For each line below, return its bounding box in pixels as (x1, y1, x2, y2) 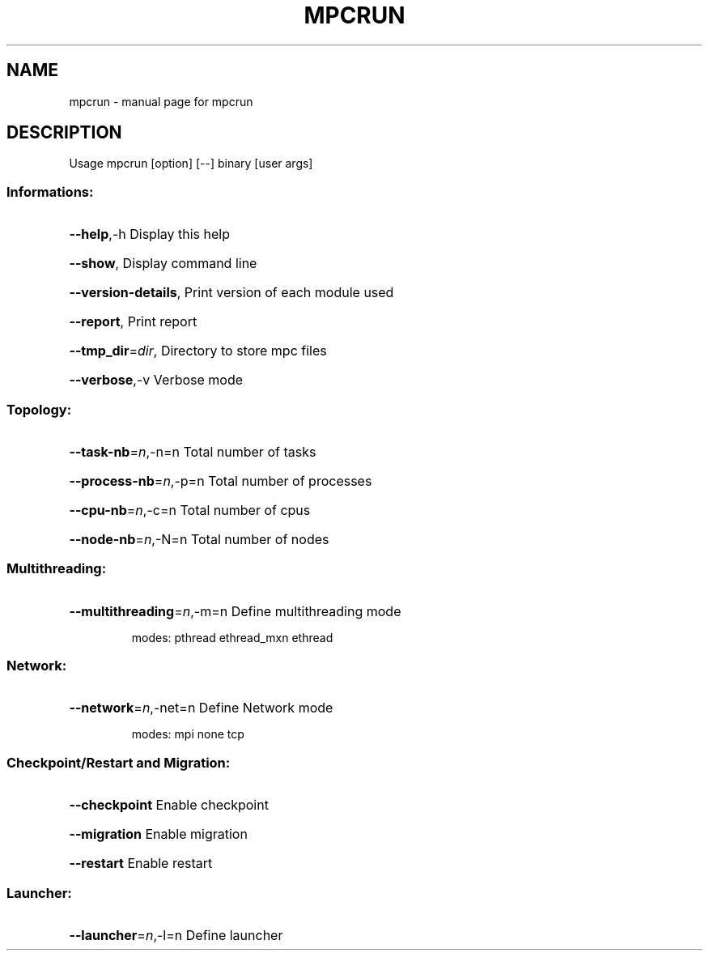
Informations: (6, 183, 94, 200)
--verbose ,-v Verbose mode (69, 372, 244, 389)
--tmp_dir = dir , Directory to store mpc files (69, 342, 327, 359)
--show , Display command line (69, 255, 257, 272)
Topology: (6, 401, 72, 418)
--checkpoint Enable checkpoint (69, 797, 269, 814)
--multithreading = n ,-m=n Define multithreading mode (69, 602, 401, 619)
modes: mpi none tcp (131, 727, 244, 742)
